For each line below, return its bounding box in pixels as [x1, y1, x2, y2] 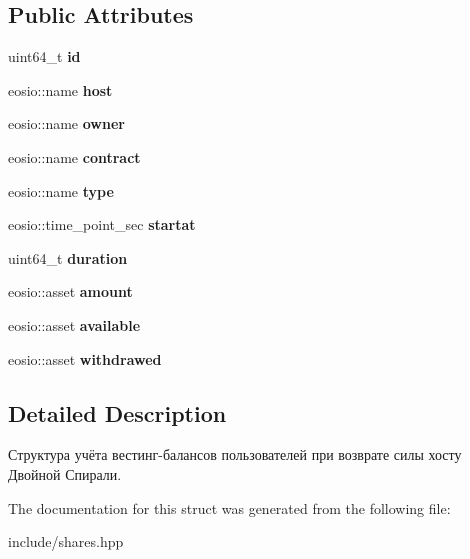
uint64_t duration [8, 247, 128, 268]
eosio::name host [8, 79, 113, 100]
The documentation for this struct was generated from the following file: [8, 497, 451, 518]
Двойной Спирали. [8, 463, 122, 484]
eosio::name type [8, 180, 114, 201]
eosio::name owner [8, 113, 125, 134]
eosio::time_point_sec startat [8, 214, 196, 235]
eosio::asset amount [8, 281, 133, 302]
